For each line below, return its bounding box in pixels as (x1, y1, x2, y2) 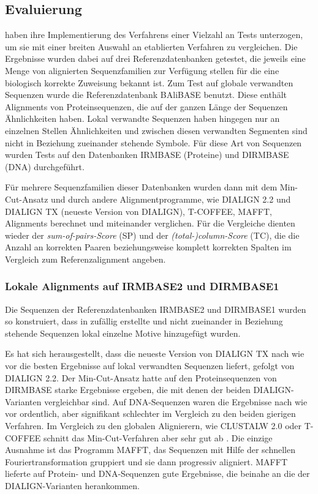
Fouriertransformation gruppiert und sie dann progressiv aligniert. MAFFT (5, 455, 288, 468)
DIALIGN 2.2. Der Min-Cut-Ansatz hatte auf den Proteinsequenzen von (5, 371, 277, 384)
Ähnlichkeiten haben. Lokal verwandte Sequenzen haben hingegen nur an (5, 112, 280, 125)
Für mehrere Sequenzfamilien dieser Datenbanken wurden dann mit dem (5, 181, 278, 193)
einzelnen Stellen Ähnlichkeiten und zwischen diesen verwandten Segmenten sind (5, 124, 308, 137)
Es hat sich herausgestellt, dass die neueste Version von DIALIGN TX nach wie (5, 347, 305, 360)
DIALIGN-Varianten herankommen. (5, 479, 140, 492)
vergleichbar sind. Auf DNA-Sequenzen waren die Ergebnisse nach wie (44, 395, 308, 408)
